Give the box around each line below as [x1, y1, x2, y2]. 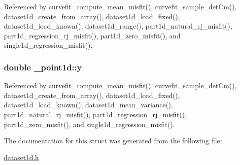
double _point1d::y [4, 61, 82, 73]
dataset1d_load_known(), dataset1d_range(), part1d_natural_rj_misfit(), [4, 21, 232, 31]
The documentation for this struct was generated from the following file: [4, 135, 222, 146]
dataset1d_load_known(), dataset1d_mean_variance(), [4, 99, 173, 110]
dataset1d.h [4, 152, 39, 162]
